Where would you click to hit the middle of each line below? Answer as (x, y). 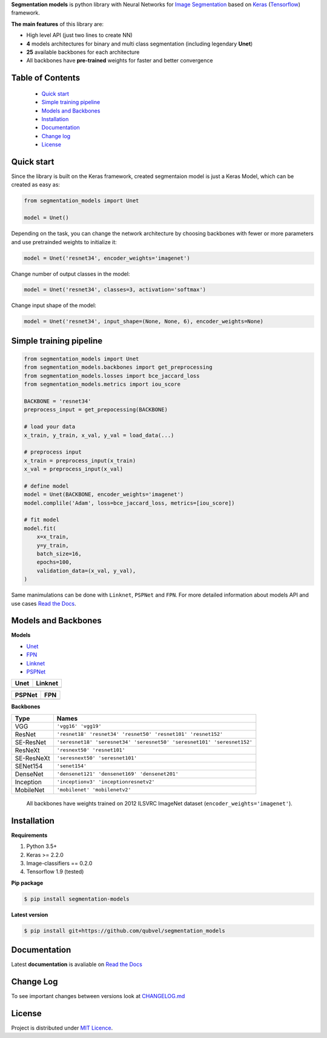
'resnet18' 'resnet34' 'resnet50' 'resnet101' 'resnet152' (140, 734)
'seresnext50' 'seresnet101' (97, 758)
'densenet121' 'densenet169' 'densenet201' (117, 774)
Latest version (30, 914)
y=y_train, (53, 545)
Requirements (29, 835)
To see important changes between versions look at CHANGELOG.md (98, 996)
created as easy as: (36, 185)
